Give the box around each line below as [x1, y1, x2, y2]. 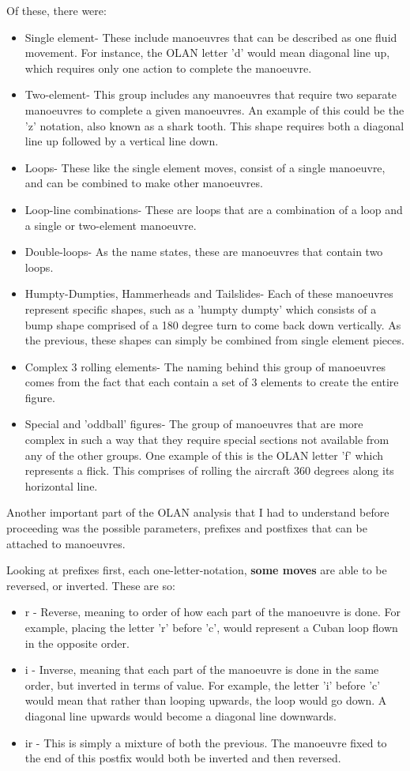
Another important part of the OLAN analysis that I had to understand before [6, 504, 389, 521]
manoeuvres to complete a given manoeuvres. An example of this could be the [24, 101, 404, 118]
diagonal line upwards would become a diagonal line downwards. [24, 707, 337, 724]
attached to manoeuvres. [6, 535, 126, 551]
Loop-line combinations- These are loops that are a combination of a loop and [24, 201, 403, 217]
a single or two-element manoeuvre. [24, 216, 197, 233]
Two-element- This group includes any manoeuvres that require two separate [24, 86, 397, 103]
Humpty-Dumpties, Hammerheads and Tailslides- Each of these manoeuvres [24, 285, 393, 302]
